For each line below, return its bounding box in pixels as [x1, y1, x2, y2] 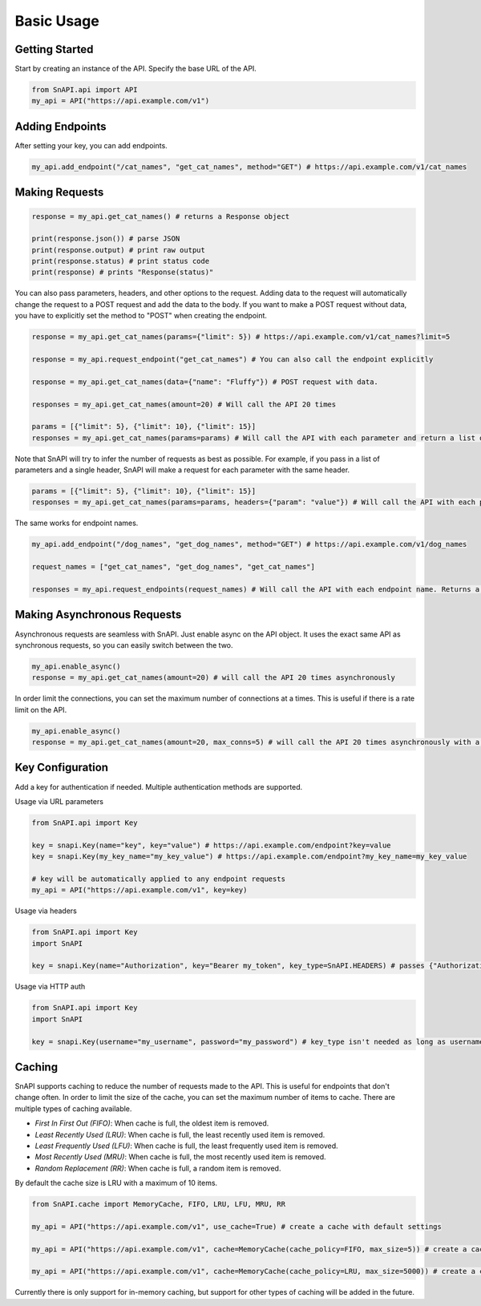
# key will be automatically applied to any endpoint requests [31, 874, 286, 883]
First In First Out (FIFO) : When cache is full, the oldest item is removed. [34, 1118, 269, 1128]
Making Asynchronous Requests [14, 608, 182, 621]
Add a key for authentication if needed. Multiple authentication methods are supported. [14, 782, 303, 791]
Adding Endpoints [14, 119, 107, 133]
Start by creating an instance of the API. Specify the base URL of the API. [14, 64, 257, 74]
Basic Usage [14, 12, 99, 30]
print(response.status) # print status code [31, 257, 210, 266]
